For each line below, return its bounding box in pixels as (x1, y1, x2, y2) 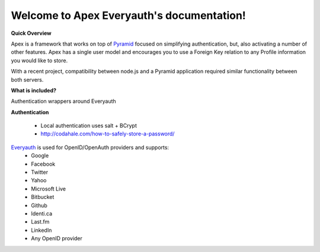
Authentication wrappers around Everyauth (11, 98, 117, 105)
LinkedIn (31, 227, 52, 234)
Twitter (31, 169, 49, 176)
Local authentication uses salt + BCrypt (40, 122, 137, 130)
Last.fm (31, 218, 50, 225)
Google (31, 152, 49, 159)
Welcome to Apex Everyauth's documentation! (11, 9, 246, 22)
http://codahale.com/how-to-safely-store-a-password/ (40, 130, 175, 137)
